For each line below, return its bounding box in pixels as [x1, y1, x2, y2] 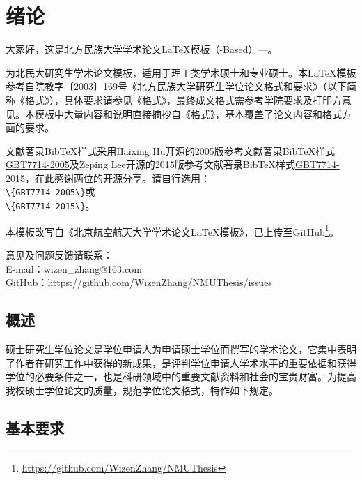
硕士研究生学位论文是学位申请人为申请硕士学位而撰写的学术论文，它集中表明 [6, 342, 356, 357]
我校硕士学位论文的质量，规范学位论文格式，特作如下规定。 [6, 382, 278, 397]
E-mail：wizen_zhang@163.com [6, 261, 142, 276]
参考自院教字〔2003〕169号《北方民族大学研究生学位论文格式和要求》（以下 [6, 79, 347, 93]
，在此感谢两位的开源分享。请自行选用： [25, 170, 210, 185]
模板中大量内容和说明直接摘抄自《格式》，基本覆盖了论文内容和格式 [34, 106, 342, 121]
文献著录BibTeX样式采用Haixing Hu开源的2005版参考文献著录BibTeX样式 [6, 143, 335, 158]
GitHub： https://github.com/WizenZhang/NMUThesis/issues [6, 275, 272, 290]
